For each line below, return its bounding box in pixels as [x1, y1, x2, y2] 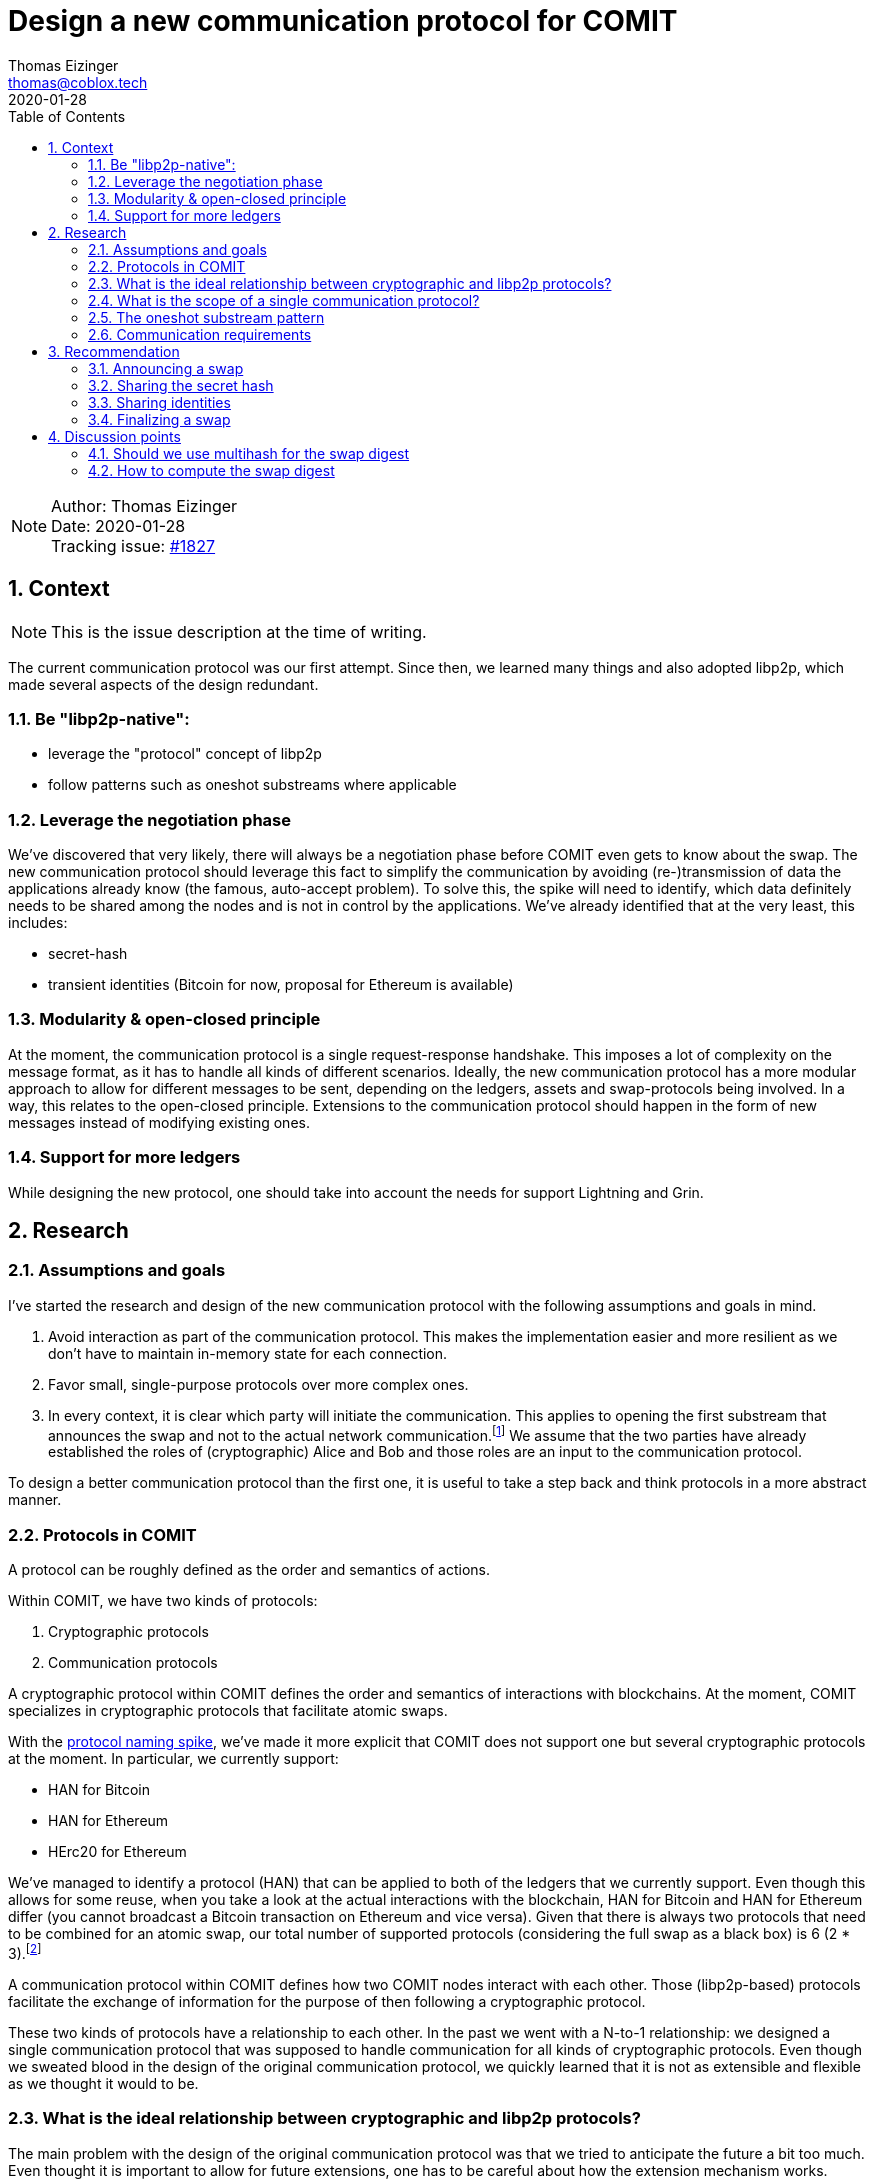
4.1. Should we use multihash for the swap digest [88, 444, 410, 462]
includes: [8, 914, 68, 932]
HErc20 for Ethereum [48, 1843, 187, 1861]
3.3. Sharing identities [88, 393, 231, 411]
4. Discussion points [48, 427, 181, 445]
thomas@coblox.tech [8, 73, 148, 91]
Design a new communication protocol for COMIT [8, 4, 678, 38]
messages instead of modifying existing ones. [8, 1113, 310, 1131]
